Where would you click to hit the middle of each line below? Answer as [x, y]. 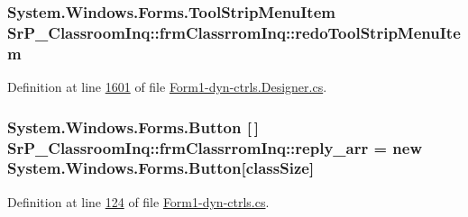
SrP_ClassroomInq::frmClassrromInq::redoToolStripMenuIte [234, 32]
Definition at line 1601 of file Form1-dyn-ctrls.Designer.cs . [167, 87]
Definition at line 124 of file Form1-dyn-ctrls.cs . [138, 201]
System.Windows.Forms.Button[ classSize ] [161, 168]
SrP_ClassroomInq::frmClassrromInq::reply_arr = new [215, 147]
